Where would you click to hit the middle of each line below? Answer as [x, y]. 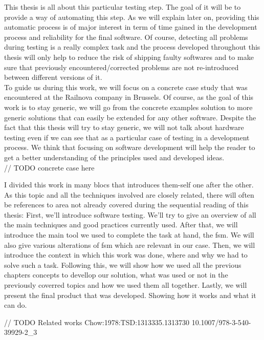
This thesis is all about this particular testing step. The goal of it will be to [123, 7]
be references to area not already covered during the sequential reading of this [126, 205]
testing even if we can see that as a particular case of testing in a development [127, 137]
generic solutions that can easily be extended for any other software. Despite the [130, 117]
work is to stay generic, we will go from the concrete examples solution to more [128, 107]
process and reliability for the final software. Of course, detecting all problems [126, 37]
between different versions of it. [53, 77]
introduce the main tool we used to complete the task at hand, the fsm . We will [129, 235]
